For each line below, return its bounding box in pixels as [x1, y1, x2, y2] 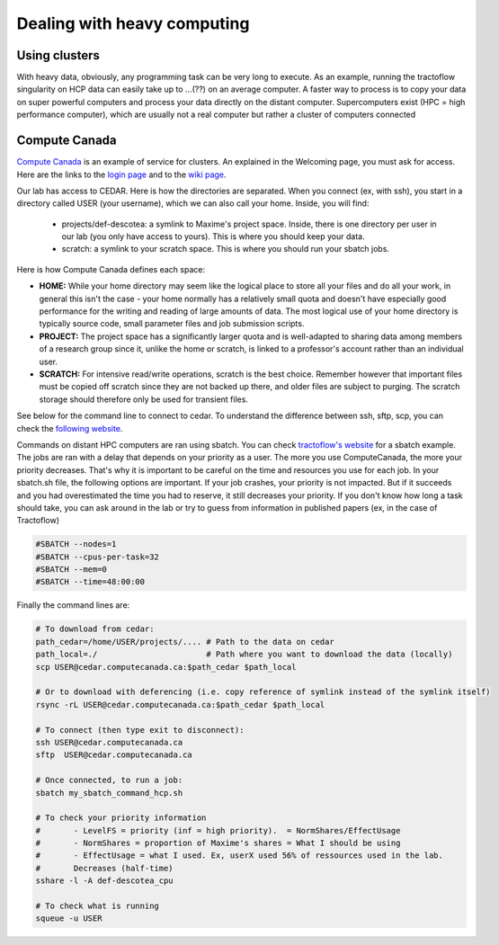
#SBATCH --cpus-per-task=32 [35, 551, 159, 562]
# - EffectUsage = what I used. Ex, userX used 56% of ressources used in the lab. [35, 851, 444, 860]
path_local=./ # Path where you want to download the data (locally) [35, 649, 453, 660]
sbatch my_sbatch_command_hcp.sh [35, 788, 183, 798]
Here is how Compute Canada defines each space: [16, 263, 206, 274]
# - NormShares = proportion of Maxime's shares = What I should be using [35, 838, 401, 849]
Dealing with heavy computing [16, 13, 250, 33]
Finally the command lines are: [16, 600, 130, 611]
